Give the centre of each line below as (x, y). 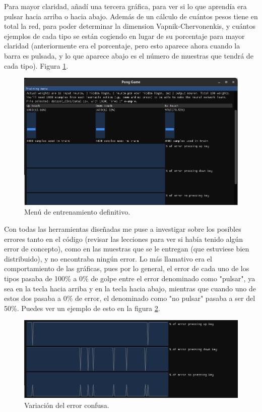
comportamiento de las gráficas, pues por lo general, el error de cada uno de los (127, 268)
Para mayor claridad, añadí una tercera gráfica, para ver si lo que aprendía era (125, 6)
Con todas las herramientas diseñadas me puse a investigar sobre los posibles (123, 229)
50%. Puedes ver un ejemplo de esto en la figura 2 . (82, 308)
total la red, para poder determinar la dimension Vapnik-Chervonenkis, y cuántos (130, 26)
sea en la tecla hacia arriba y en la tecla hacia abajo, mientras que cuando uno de (130, 288)
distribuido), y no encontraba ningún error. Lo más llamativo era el (108, 258)
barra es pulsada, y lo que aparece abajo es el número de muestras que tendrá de (129, 55)
